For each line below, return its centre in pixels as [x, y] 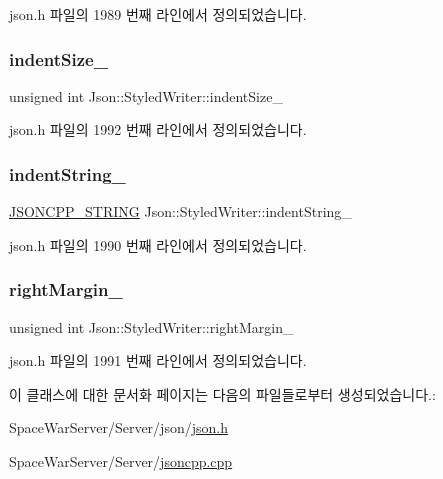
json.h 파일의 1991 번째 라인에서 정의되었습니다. [158, 360]
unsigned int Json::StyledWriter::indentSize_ [146, 95]
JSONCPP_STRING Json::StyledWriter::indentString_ [180, 211]
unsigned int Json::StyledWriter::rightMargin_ [151, 326]
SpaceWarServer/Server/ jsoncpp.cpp [121, 461]
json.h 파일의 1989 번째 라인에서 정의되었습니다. [158, 14]
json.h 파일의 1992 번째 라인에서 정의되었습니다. [158, 129]
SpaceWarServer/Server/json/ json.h [118, 427]
